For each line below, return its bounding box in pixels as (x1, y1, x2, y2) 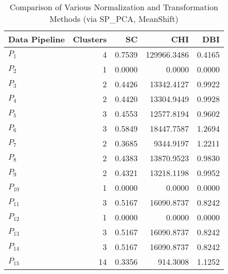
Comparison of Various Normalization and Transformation (10, 1, 218, 13)
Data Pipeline (8, 33, 65, 45)
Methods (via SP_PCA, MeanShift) (49, 13, 179, 24)
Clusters (73, 33, 107, 45)
